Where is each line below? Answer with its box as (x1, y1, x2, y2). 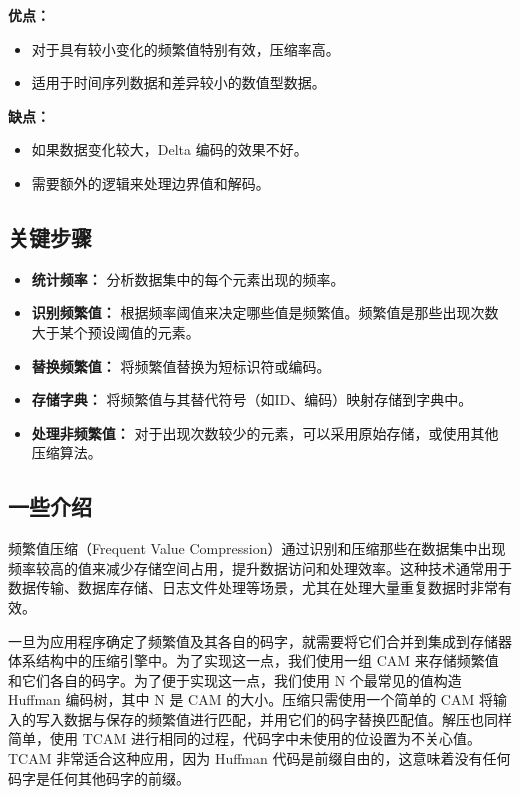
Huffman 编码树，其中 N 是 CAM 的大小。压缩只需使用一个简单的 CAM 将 (8, 689, 493, 710)
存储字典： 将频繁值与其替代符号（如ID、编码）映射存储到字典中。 (31, 389, 473, 410)
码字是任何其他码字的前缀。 (8, 767, 190, 788)
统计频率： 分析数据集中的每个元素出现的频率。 (31, 268, 345, 289)
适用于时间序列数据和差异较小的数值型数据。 (31, 72, 326, 93)
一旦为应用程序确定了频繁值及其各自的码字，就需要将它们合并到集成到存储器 (8, 630, 512, 651)
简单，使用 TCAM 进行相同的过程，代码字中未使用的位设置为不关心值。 (8, 728, 481, 749)
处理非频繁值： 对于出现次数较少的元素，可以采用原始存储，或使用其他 (31, 422, 499, 443)
